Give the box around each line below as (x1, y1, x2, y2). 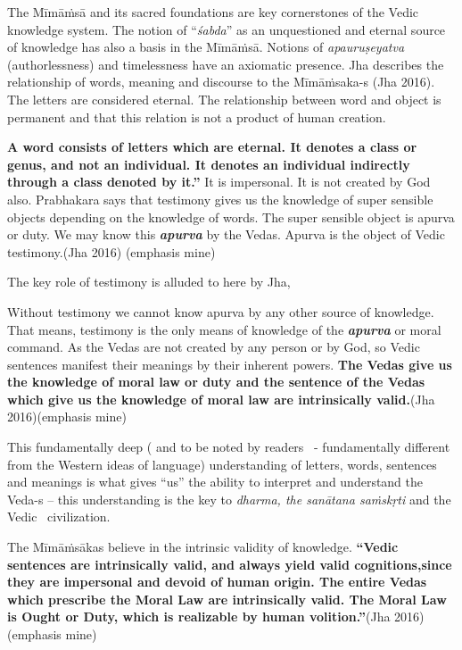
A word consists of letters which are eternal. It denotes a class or (7, 137, 417, 156)
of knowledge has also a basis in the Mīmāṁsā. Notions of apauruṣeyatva (7, 37, 405, 56)
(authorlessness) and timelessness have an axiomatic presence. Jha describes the (7, 54, 444, 73)
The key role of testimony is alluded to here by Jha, (7, 272, 291, 291)
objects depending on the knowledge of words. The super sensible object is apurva (7, 207, 455, 226)
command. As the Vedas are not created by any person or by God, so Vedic (7, 337, 420, 356)
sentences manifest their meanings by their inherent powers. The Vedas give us (7, 354, 452, 373)
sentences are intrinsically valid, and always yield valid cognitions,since (7, 554, 452, 573)
